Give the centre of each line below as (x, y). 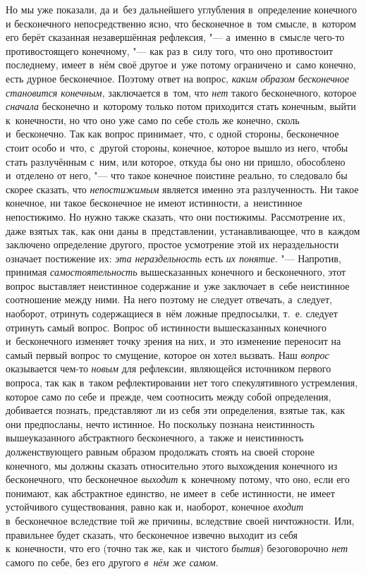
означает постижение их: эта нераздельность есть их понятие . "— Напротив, (173, 258)
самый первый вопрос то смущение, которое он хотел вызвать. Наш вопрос (167, 354)
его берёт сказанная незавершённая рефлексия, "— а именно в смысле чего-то (175, 37)
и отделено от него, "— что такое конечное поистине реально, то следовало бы (177, 175)
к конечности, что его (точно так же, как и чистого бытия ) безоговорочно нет (177, 548)
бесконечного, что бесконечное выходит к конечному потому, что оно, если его (178, 479)
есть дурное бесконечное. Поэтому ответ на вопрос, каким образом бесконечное (178, 78)
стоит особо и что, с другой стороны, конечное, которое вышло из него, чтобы (177, 147)
